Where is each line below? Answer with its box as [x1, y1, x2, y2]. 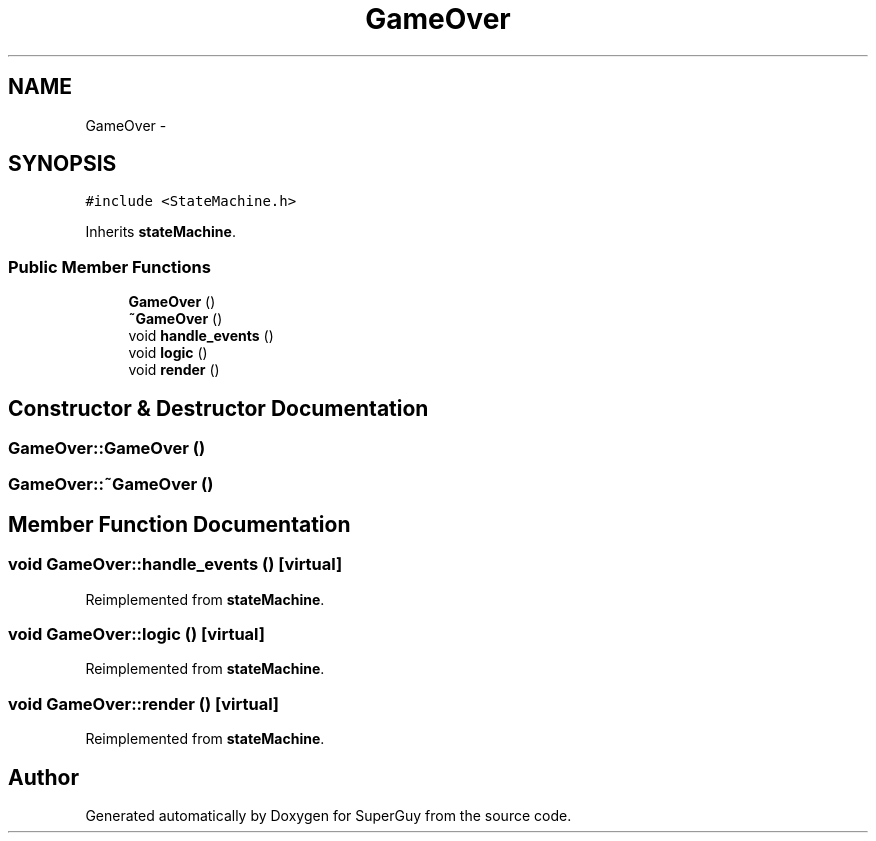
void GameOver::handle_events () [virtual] [8, 554, 343, 575]
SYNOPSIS [8, 151, 117, 177]
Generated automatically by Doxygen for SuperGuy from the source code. [85, 806, 572, 824]
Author [8, 764, 79, 790]
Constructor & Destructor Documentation [8, 395, 429, 421]
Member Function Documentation [8, 511, 351, 537]
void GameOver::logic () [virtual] [8, 624, 265, 644]
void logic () [128, 344, 208, 362]
